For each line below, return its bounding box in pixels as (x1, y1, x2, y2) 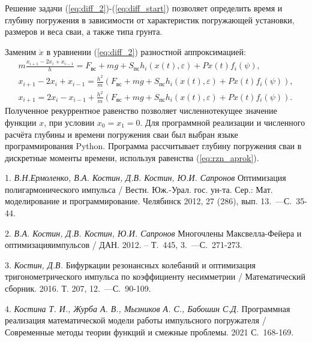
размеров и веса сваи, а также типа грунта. (5, 25, 163, 38)
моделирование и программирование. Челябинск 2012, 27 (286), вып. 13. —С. (5, 195, 292, 207)
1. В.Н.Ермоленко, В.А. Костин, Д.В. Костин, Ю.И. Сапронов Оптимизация (5, 171, 286, 184)
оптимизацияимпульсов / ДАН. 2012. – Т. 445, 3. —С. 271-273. (5, 238, 242, 251)
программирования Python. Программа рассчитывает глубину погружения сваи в (5, 140, 302, 152)
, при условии (44, 116, 95, 128)
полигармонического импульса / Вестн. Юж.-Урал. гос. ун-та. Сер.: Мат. (5, 183, 273, 195)
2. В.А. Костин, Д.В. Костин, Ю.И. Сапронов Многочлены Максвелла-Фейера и (5, 226, 302, 239)
